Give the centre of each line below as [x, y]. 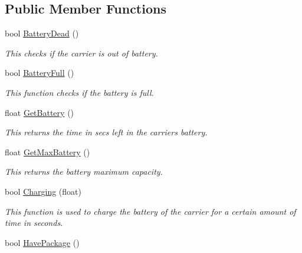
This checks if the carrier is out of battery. [81, 53]
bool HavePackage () [42, 242]
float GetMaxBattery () [47, 152]
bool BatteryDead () [42, 33]
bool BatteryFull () [40, 73]
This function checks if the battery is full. [79, 92]
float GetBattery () [40, 112]
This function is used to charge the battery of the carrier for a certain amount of [150, 211]
